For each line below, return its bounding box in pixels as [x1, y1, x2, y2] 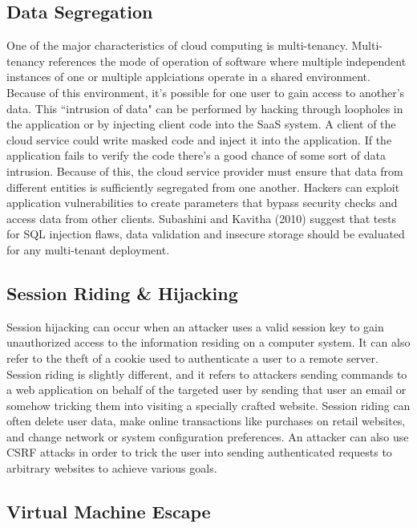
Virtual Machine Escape [6, 499, 211, 524]
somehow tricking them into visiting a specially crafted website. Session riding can [6, 396, 411, 413]
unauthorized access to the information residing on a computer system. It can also [6, 334, 411, 351]
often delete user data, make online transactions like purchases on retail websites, [6, 412, 406, 429]
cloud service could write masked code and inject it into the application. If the [6, 131, 392, 148]
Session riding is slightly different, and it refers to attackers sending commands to [6, 365, 407, 382]
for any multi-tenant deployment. [6, 241, 170, 258]
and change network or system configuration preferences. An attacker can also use [6, 428, 409, 445]
